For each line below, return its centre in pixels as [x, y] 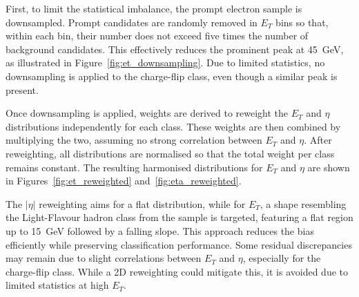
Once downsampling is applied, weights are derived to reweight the [147, 113]
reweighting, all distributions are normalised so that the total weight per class [170, 153]
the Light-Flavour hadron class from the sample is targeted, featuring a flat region [179, 217]
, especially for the [282, 258]
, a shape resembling [303, 203]
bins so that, [302, 22]
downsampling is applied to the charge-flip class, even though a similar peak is [172, 76]
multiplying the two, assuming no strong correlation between [134, 140]
